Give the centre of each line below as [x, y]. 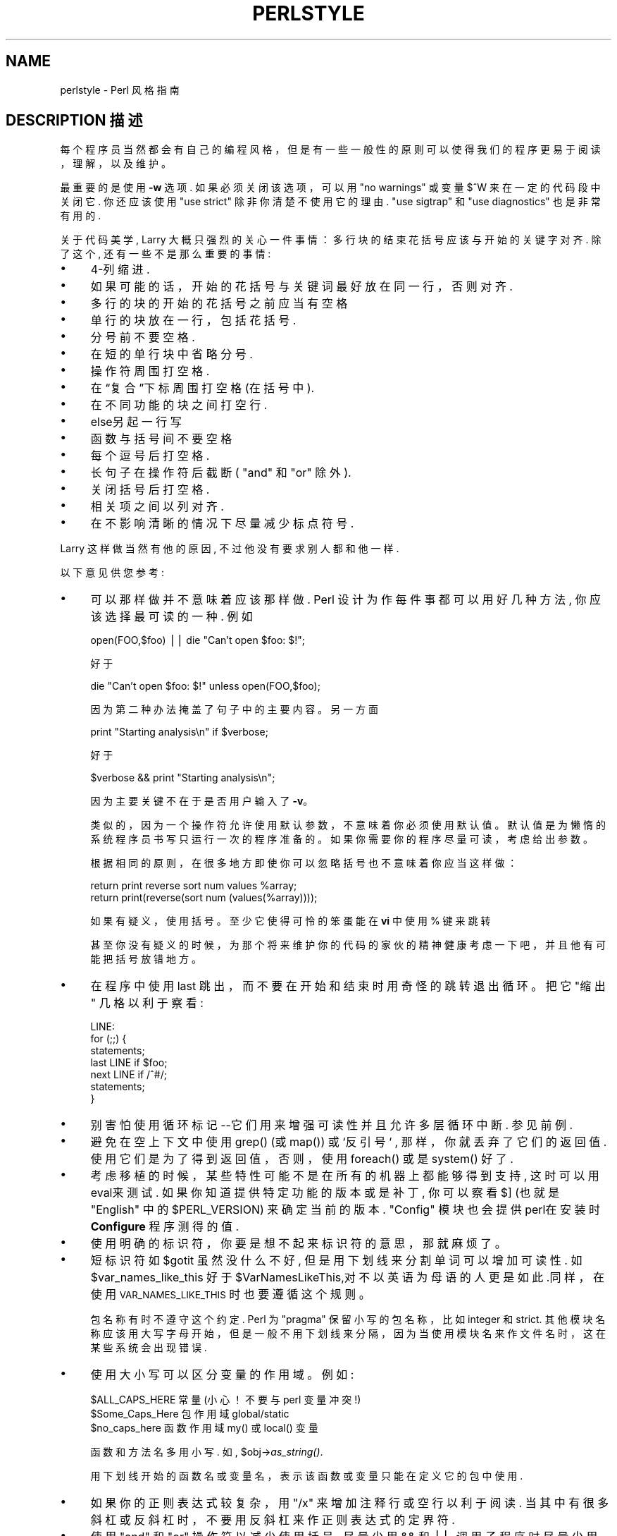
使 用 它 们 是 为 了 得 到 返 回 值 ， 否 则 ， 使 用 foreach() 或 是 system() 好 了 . [302, 1159]
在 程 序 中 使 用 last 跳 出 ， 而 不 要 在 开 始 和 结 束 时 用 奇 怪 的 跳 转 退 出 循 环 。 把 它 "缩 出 [348, 986]
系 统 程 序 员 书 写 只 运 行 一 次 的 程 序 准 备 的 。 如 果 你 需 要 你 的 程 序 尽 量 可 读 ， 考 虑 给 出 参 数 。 [342, 839]
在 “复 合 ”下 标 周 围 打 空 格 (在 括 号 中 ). [202, 388]
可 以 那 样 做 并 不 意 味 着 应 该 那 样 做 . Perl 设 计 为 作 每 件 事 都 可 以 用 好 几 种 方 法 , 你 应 [346, 600]
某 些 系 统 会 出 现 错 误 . [149, 1348]
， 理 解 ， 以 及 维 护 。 [116, 164]
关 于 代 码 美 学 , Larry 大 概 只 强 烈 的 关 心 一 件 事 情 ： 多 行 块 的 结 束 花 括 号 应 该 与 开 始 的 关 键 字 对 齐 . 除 [331, 240]
